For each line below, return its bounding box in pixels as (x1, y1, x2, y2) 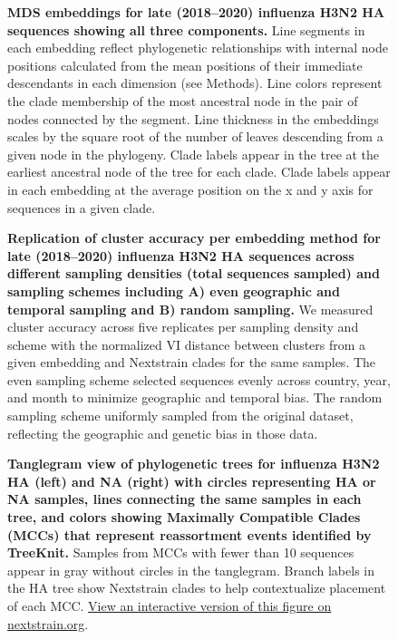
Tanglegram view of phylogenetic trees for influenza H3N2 (7, 454, 380, 473)
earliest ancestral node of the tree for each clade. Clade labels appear (7, 162, 391, 181)
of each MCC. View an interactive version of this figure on (7, 596, 332, 615)
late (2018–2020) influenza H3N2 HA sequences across (7, 246, 354, 265)
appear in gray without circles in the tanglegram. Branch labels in (7, 560, 375, 579)
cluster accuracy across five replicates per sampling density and (7, 317, 359, 336)
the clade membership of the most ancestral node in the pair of (7, 91, 358, 110)
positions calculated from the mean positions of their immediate (7, 55, 363, 74)
